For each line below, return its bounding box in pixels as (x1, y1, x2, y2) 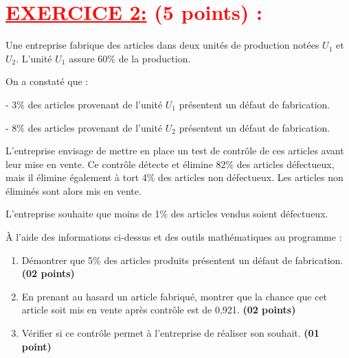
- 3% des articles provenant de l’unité (5, 97, 163, 111)
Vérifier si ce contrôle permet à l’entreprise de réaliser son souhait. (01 (21, 326, 319, 340)
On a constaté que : (5, 74, 89, 88)
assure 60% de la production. (69, 51, 191, 65)
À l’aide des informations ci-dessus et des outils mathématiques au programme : (5, 230, 342, 244)
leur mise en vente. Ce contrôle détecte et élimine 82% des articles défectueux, (5, 156, 335, 171)
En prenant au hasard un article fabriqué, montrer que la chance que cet (21, 289, 328, 303)
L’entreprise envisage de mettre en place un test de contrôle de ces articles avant (5, 143, 344, 158)
